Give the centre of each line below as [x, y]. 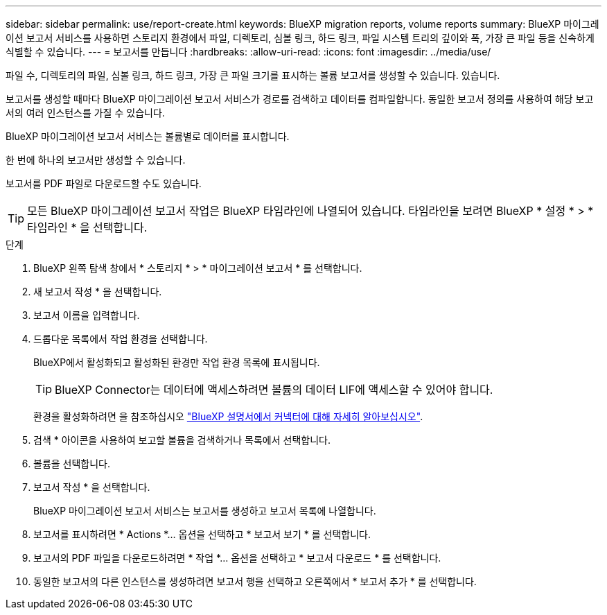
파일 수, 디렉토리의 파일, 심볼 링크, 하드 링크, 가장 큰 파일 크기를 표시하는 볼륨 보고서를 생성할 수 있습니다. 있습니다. [253, 75]
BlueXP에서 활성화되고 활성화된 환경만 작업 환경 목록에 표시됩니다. [177, 362]
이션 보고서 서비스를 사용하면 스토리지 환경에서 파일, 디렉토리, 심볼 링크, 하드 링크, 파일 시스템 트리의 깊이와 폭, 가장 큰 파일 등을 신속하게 [300, 38]
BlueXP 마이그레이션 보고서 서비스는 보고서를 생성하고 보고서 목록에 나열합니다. [205, 511]
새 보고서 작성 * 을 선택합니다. [98, 292]
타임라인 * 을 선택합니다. [87, 227]
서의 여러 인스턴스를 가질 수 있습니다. [85, 113]
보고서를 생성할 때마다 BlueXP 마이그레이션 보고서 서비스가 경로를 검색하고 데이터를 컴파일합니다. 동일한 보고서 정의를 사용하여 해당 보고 [300, 99]
